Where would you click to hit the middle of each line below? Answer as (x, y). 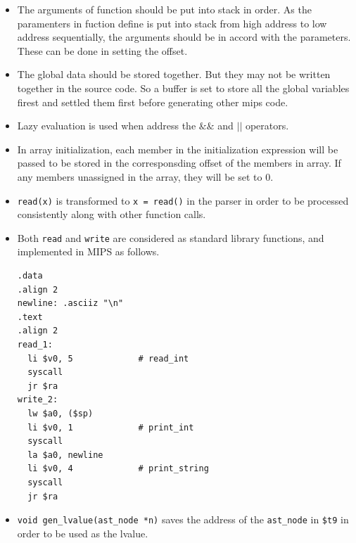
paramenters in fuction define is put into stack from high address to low (172, 23)
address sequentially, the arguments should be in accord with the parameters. (184, 37)
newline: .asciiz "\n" (70, 304)
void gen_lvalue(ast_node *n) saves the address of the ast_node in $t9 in (183, 519)
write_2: (38, 400)
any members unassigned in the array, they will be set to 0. (145, 176)
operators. (267, 126)
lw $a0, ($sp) (61, 413)
